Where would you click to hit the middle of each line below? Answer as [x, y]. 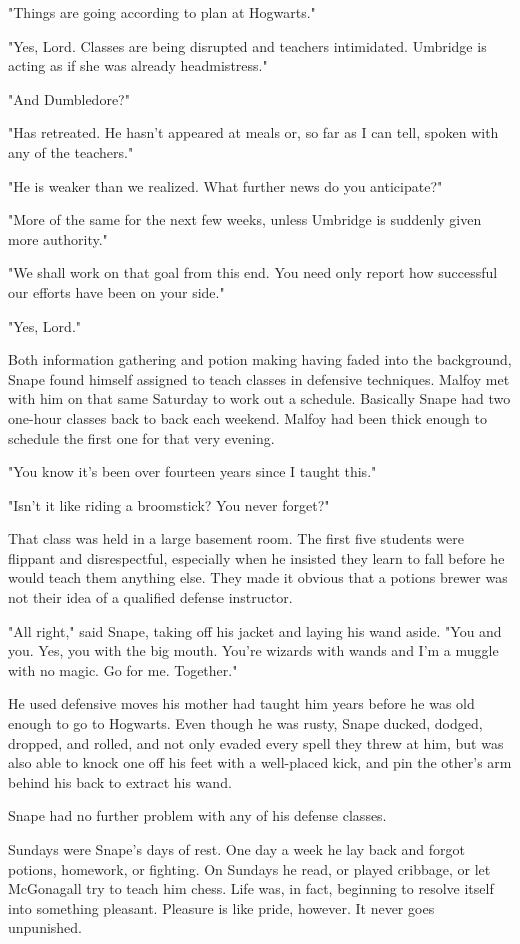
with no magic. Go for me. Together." [123, 669]
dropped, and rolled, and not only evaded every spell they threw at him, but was [256, 742]
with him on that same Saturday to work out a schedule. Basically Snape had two [259, 398]
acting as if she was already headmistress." [138, 65]
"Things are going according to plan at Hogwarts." [162, 12]
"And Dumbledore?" [69, 98]
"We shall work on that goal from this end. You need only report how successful [253, 272]
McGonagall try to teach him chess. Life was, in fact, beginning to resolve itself [251, 888]
